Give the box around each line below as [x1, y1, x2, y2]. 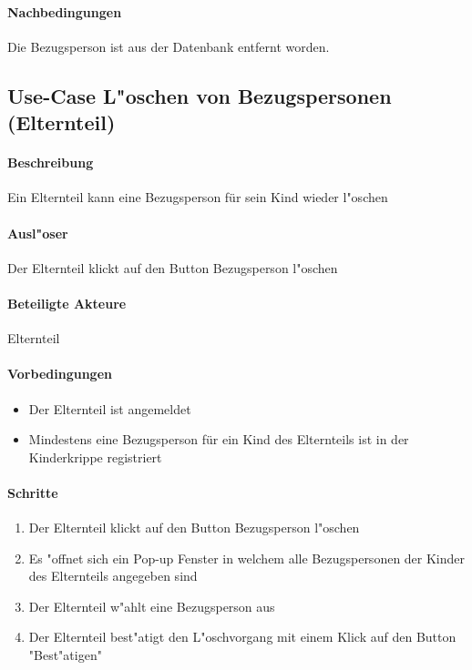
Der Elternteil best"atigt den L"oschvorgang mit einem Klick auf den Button [28, 627, 457, 646]
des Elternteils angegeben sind [28, 566, 198, 585]
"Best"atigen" [28, 645, 102, 665]
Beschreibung [7, 153, 94, 172]
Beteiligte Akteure [7, 293, 127, 312]
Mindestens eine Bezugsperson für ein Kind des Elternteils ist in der [28, 430, 409, 449]
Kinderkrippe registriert [28, 447, 162, 466]
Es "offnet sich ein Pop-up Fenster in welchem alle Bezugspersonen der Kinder [28, 548, 466, 567]
